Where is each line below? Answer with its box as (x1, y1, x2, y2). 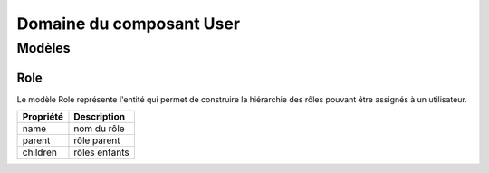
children (22, 146, 58, 159)
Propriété (22, 111, 63, 123)
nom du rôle (73, 122, 126, 135)
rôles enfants (73, 146, 130, 159)
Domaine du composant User (16, 14, 240, 34)
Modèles (16, 40, 71, 56)
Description (73, 111, 126, 123)
